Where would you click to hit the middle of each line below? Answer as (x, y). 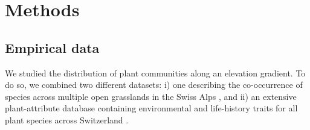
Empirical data (52, 47)
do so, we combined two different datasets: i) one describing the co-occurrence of (154, 85)
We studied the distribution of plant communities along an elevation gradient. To (155, 73)
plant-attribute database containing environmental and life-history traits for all (151, 108)
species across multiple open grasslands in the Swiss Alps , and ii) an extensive (151, 96)
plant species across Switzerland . (67, 119)
